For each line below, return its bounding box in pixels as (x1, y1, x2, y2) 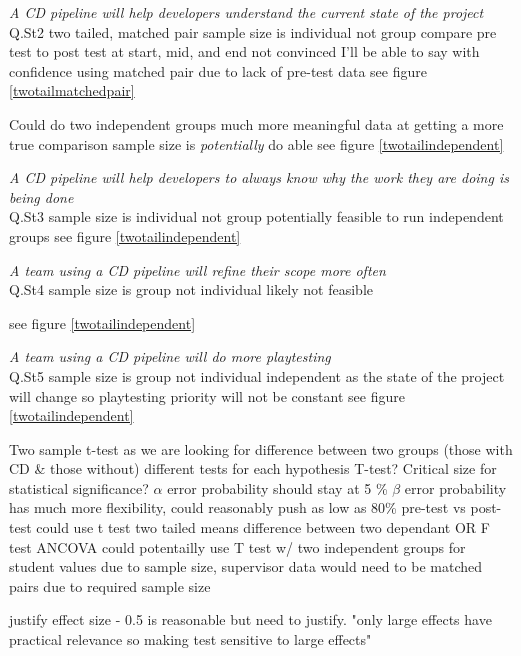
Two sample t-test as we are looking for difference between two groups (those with (9, 438, 513, 459)
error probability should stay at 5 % (167, 477, 388, 498)
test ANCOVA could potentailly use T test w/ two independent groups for (9, 536, 466, 557)
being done (9, 186, 74, 207)
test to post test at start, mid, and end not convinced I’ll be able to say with (9, 41, 480, 62)
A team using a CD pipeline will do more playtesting (9, 346, 331, 367)
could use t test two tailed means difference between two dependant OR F (36, 517, 490, 538)
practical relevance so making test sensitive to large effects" (9, 629, 372, 650)
